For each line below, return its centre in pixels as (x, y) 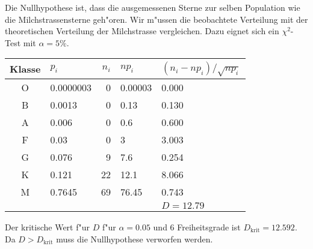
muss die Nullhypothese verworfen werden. (135, 238)
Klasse (25, 69)
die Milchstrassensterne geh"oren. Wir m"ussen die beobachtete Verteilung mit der (156, 19)
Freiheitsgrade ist (209, 226)
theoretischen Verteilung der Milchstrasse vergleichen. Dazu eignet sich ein (142, 31)
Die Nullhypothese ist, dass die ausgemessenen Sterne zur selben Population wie (153, 7)
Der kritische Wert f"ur (48, 226)
